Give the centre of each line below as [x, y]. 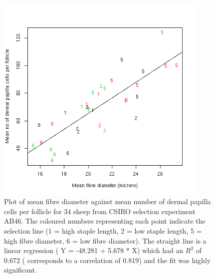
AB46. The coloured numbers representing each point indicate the [105, 221]
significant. [20, 270]
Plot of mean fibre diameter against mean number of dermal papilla [107, 201]
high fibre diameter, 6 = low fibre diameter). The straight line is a [105, 240]
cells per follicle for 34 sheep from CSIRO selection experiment [100, 211]
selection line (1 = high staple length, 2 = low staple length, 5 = [103, 230]
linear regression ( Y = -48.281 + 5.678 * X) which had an [94, 250]
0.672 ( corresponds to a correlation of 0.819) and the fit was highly [107, 260]
